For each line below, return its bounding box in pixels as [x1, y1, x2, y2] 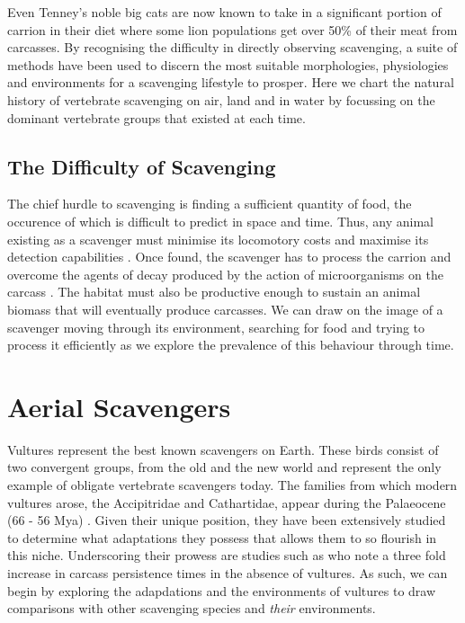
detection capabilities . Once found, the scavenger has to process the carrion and [7, 247, 452, 266]
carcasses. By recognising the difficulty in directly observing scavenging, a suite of [7, 38, 458, 57]
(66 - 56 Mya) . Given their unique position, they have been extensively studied [7, 511, 446, 530]
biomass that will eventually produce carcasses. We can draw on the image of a [7, 299, 443, 318]
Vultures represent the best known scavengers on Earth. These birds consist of [7, 440, 439, 458]
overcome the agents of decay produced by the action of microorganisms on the [7, 264, 443, 283]
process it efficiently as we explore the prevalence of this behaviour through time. [7, 335, 454, 354]
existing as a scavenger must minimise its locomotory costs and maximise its [7, 229, 429, 248]
